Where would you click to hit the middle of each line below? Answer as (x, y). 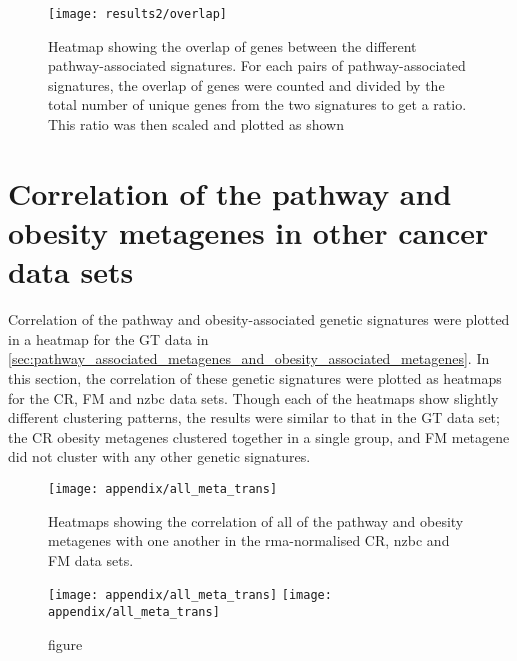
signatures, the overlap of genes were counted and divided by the (246, 84)
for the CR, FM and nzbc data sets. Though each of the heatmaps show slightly (253, 397)
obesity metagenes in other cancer (248, 232)
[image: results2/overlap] (137, 14)
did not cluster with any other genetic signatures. (159, 456)
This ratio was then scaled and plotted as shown (196, 124)
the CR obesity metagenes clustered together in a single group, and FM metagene (259, 436)
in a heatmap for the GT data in (108, 338)
